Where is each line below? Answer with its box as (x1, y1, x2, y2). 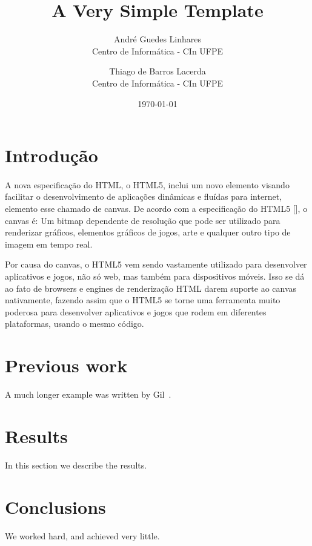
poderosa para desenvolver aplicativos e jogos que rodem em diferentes (5, 305, 267, 318)
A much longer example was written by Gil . (5, 388, 171, 401)
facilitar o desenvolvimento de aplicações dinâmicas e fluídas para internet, (5, 190, 282, 203)
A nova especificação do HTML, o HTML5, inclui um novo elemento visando (5, 178, 290, 191)
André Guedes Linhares (113, 33, 202, 45)
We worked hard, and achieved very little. (5, 529, 160, 542)
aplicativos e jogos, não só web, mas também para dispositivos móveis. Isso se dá (5, 270, 305, 283)
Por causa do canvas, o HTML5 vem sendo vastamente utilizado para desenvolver (5, 258, 307, 271)
